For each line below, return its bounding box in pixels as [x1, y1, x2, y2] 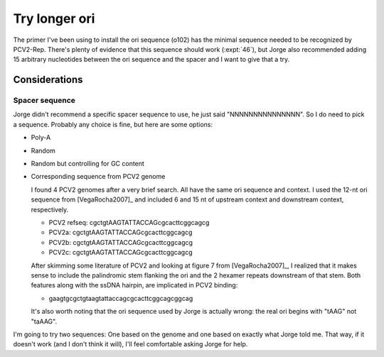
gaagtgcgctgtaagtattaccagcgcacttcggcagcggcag [48, 294, 193, 302]
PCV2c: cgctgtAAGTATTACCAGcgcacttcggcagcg [48, 248, 193, 257]
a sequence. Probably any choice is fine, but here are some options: [13, 120, 213, 128]
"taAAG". [31, 317, 57, 326]
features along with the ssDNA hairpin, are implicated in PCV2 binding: [31, 281, 238, 290]
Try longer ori [13, 11, 95, 26]
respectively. [31, 205, 69, 214]
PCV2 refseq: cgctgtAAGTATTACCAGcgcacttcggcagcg [48, 219, 210, 226]
